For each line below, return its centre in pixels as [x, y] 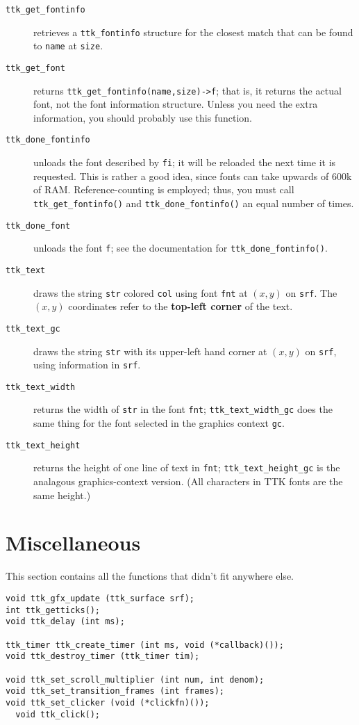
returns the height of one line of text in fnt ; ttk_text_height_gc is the [187, 467]
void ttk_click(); [58, 714]
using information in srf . [87, 365]
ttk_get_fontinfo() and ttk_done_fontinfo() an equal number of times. [194, 203]
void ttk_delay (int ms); [65, 622]
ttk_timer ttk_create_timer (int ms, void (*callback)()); [145, 645]
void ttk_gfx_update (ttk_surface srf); [100, 598]
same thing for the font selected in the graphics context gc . [159, 423]
